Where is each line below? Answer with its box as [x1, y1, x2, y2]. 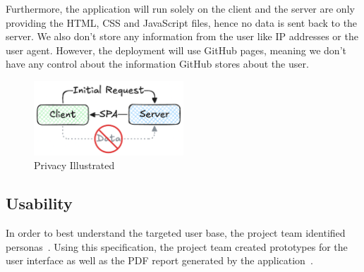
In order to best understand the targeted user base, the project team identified [6, 225, 346, 240]
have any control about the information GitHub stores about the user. [6, 56, 309, 71]
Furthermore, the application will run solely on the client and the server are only [6, 1, 355, 16]
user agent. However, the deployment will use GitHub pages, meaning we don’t [6, 42, 346, 57]
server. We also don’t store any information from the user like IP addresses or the [6, 29, 358, 44]
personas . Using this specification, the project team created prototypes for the [6, 239, 348, 254]
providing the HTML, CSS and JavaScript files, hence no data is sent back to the [6, 15, 358, 30]
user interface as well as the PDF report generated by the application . [6, 253, 313, 268]
